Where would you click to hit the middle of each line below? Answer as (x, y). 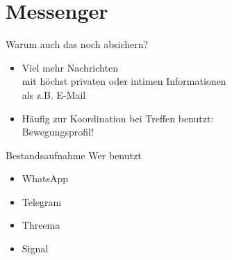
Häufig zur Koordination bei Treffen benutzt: (118, 118)
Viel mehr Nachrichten (70, 67)
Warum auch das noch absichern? (77, 44)
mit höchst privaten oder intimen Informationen (124, 81)
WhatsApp (45, 178)
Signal (35, 249)
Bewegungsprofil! (58, 132)
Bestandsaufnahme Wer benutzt (74, 155)
